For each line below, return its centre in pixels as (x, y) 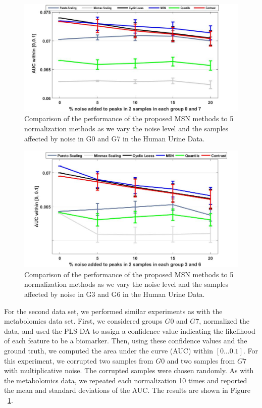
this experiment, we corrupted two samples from (79, 360)
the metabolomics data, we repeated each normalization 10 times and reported (126, 380)
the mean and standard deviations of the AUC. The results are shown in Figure (127, 390)
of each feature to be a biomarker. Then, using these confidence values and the (126, 341)
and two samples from (201, 360)
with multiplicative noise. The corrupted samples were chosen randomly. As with (129, 370)
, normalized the (224, 321)
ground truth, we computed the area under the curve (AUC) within (109, 350)
